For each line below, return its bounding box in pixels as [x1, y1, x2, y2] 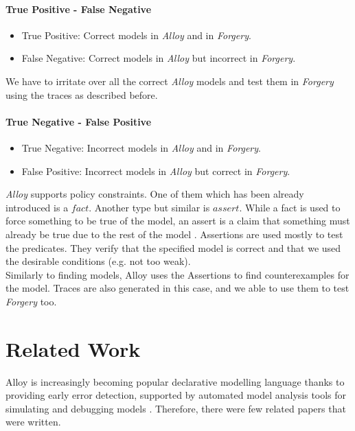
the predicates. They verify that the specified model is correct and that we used [5, 240, 341, 255]
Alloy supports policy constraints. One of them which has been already [5, 187, 304, 201]
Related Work [5, 334, 141, 362]
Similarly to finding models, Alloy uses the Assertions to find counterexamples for [5, 267, 350, 281]
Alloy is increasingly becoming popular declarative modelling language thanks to [5, 374, 345, 388]
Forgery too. [5, 294, 57, 308]
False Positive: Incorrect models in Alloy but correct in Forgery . [21, 163, 290, 178]
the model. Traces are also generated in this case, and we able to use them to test [5, 281, 350, 295]
